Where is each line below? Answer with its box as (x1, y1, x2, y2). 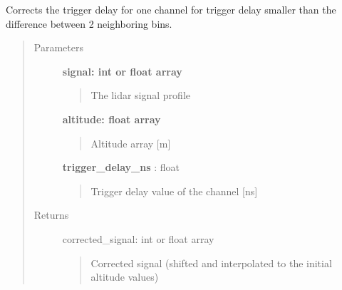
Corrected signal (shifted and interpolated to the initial (90, 255, 332, 270)
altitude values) (90, 269, 159, 284)
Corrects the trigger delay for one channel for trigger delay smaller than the (6, 2, 336, 16)
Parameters (33, 40, 83, 55)
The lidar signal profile (90, 88, 190, 103)
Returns (33, 207, 69, 222)
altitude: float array (62, 111, 161, 126)
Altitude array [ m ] (90, 135, 171, 150)
